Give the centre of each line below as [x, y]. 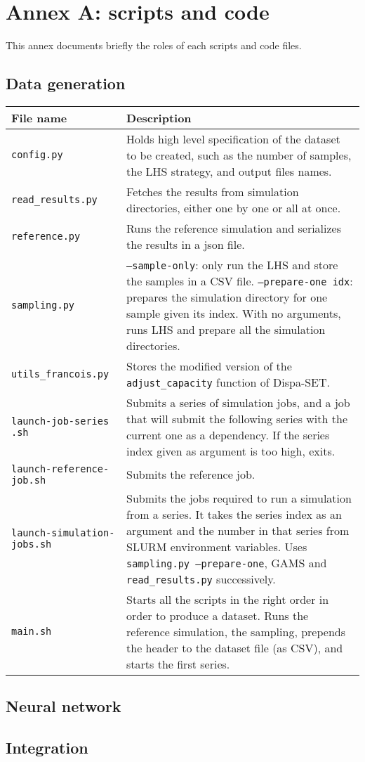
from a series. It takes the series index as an [234, 514]
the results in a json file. [186, 244]
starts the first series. [178, 664]
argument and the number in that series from [238, 530]
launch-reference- [60, 469]
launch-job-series [60, 421]
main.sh [32, 632]
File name [39, 117]
